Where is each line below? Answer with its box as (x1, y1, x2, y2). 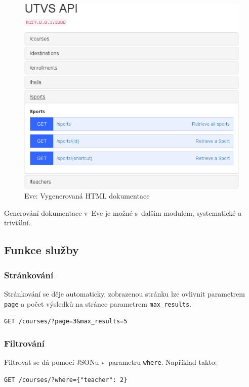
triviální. (4, 217, 31, 228)
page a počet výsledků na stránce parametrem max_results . (4, 298, 192, 309)
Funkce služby (4, 242, 79, 258)
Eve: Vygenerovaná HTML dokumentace (24, 190, 150, 201)
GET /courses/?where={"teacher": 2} (4, 376, 128, 383)
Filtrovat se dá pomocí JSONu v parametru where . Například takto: (4, 357, 217, 367)
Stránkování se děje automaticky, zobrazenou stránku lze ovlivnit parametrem (4, 288, 245, 299)
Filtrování (4, 336, 45, 349)
